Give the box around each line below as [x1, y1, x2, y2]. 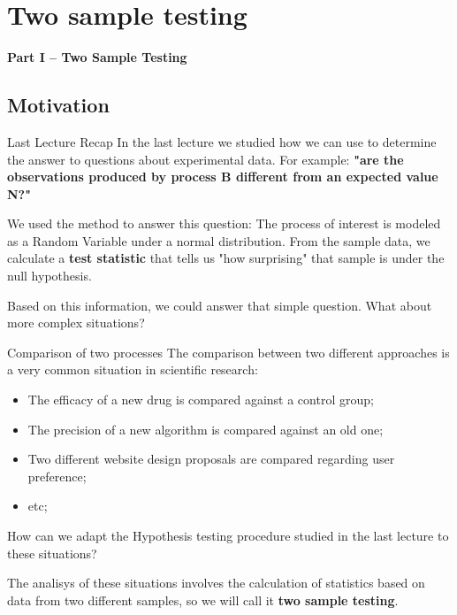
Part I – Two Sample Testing [7, 48, 187, 66]
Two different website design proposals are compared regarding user [27, 450, 395, 468]
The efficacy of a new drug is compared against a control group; [27, 390, 374, 409]
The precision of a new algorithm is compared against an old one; [27, 419, 384, 438]
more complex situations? [7, 313, 145, 332]
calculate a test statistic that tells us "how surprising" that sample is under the [7, 249, 445, 267]
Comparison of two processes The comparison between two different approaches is [7, 342, 450, 361]
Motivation [7, 91, 110, 119]
